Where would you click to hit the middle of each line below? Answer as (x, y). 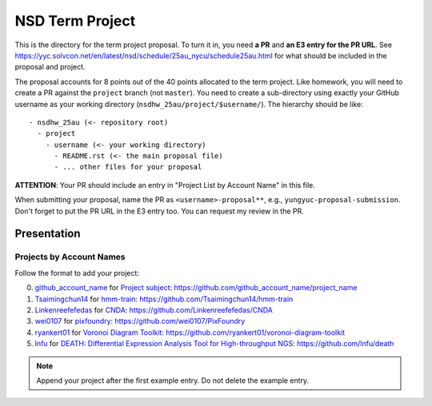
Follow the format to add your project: (77, 273)
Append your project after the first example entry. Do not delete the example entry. (173, 380)
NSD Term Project (75, 21)
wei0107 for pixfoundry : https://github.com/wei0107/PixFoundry (140, 321)
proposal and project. (50, 67)
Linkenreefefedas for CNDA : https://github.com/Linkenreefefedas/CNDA (154, 310)
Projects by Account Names (70, 257)
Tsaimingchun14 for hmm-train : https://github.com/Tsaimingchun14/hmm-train (164, 299)
